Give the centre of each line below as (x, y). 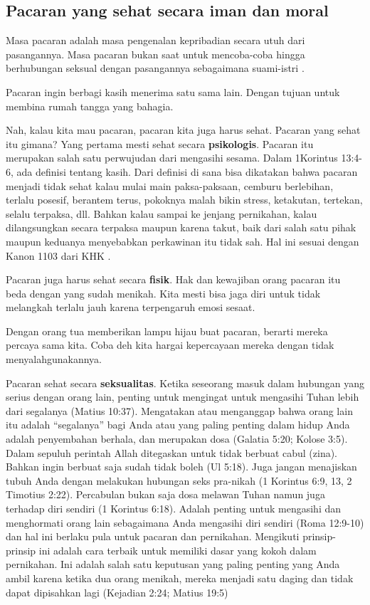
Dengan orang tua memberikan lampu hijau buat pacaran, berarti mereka (167, 331)
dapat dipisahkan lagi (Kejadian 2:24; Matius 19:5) (117, 592)
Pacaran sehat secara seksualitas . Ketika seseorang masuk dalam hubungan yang (185, 383)
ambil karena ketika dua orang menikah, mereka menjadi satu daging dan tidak (180, 578)
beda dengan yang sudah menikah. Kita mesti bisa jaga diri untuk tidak (163, 293)
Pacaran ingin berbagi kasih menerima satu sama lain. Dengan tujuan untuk (173, 91)
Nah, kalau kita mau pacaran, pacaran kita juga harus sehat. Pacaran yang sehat (183, 130)
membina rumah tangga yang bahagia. (90, 106)
